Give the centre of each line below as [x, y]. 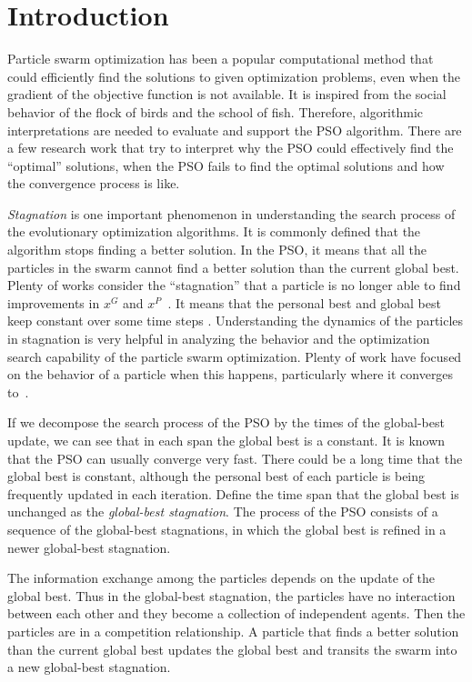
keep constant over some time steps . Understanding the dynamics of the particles [236, 321]
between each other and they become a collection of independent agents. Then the [236, 613]
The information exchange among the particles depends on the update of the [221, 578]
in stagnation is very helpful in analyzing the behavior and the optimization [219, 339]
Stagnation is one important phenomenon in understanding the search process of [231, 213]
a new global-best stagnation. [89, 667]
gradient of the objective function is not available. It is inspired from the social [227, 94]
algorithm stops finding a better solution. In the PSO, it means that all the [217, 250]
